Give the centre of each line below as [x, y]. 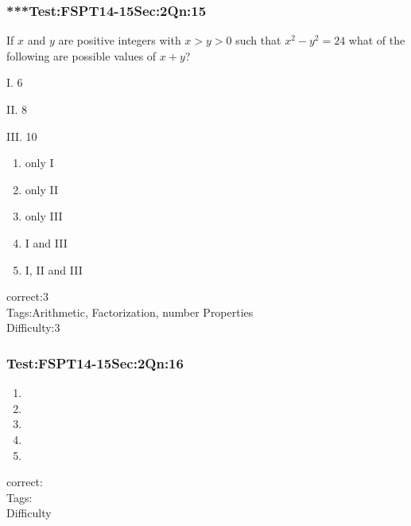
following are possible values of [81, 55]
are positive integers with [120, 40]
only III [44, 216]
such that [258, 40]
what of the [377, 40]
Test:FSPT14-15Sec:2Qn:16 [95, 362]
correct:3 [27, 296]
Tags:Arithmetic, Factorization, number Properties [130, 312]
